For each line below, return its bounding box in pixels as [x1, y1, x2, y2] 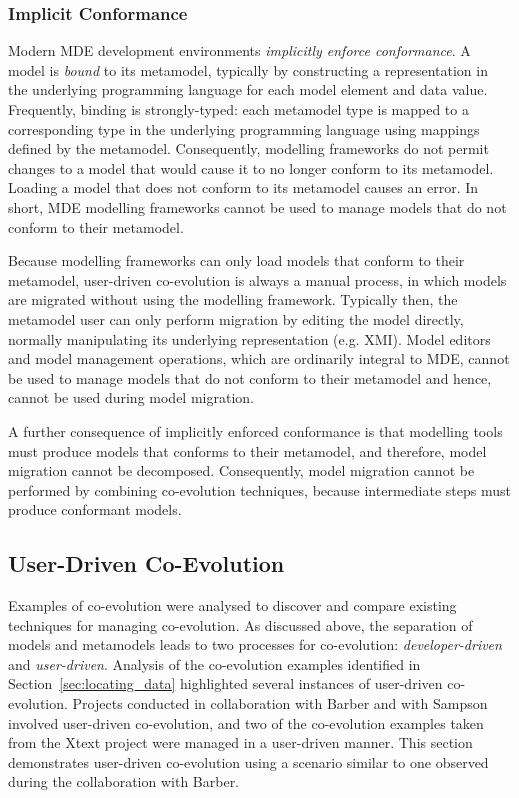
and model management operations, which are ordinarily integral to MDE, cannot [8, 348, 510, 369]
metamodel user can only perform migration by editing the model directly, [8, 308, 464, 329]
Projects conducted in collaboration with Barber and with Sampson [72, 693, 488, 714]
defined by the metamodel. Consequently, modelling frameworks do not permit [8, 138, 489, 159]
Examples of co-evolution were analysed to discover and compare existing [8, 595, 457, 616]
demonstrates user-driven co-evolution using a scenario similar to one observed [8, 751, 489, 772]
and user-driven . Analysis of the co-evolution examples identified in [8, 653, 421, 674]
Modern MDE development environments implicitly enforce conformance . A [8, 40, 471, 61]
